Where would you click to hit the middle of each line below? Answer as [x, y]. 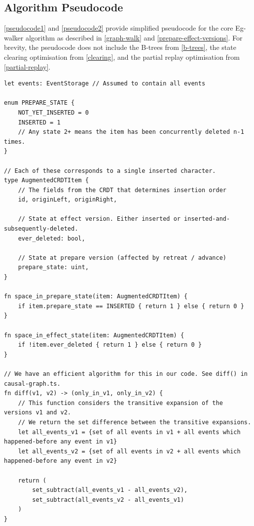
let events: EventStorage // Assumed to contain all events [105, 84]
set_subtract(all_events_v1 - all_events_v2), [110, 490]
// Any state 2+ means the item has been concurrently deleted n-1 [131, 132]
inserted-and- [207, 219]
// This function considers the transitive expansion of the [120, 403]
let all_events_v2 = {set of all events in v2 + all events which [129, 451]
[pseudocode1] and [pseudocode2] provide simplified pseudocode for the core [119, 28]
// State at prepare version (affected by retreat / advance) [122, 258]
